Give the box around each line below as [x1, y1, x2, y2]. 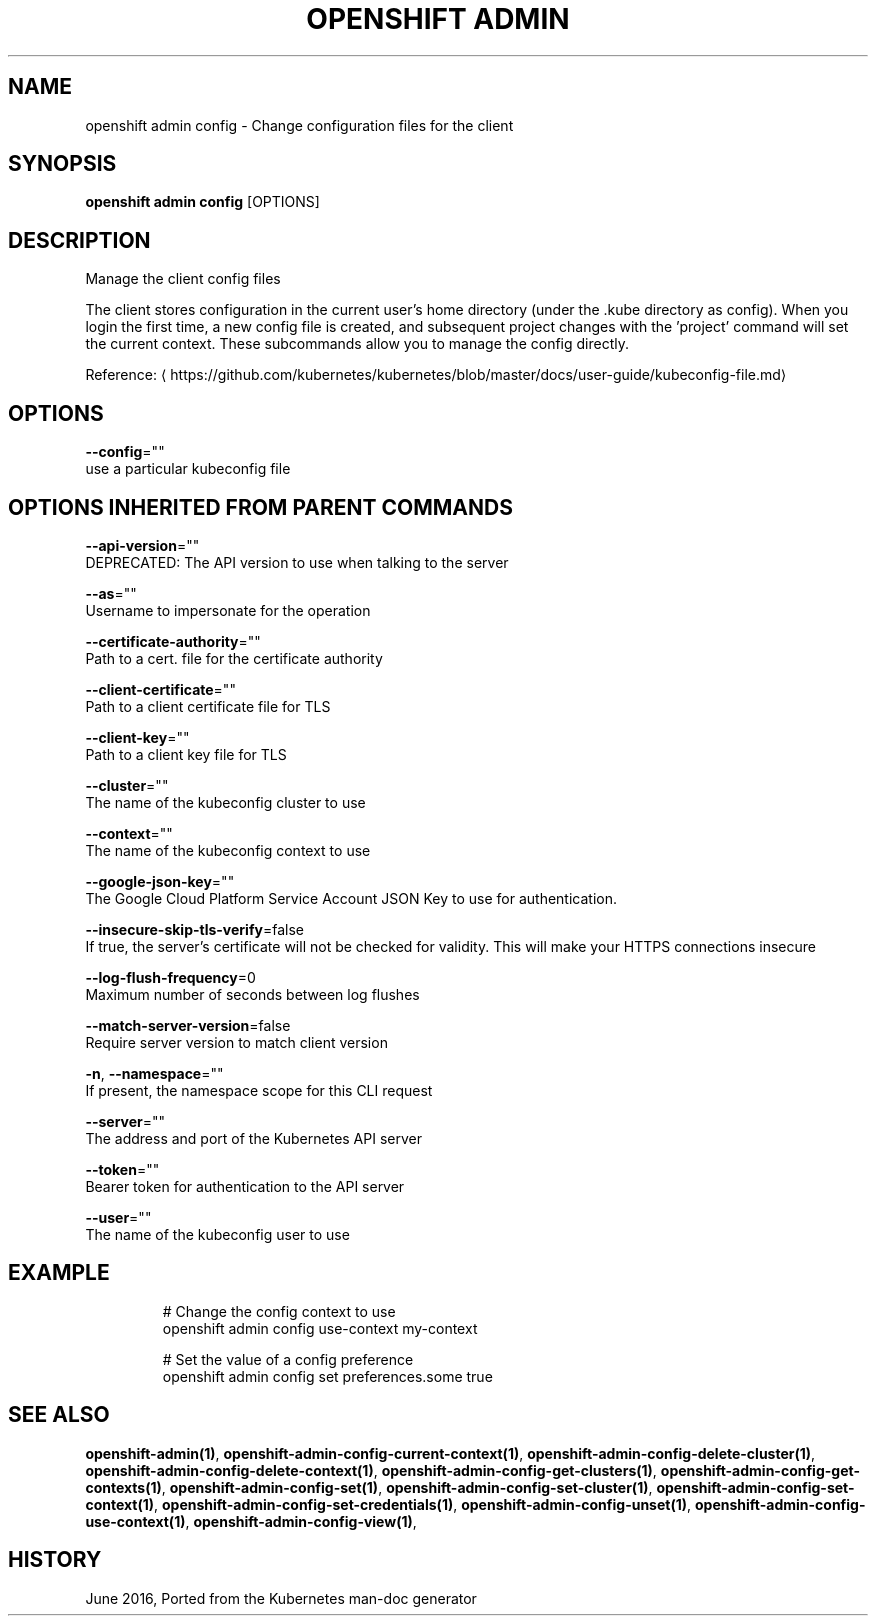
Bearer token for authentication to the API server [85, 1177, 405, 1195]
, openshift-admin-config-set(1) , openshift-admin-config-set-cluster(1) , [161, 1478, 653, 1496]
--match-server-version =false [85, 1016, 291, 1034]
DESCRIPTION [8, 227, 151, 253]
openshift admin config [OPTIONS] [85, 193, 320, 211]
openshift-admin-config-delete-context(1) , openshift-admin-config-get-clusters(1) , [85, 1461, 657, 1479]
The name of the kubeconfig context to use [85, 841, 371, 859]
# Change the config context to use [162, 1302, 396, 1320]
